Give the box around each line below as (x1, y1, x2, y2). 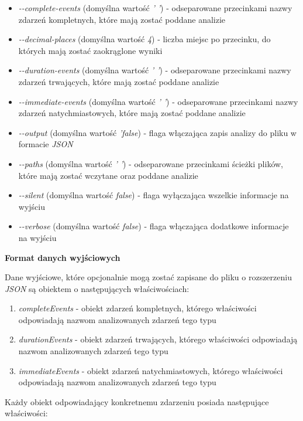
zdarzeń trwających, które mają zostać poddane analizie (18, 75, 219, 87)
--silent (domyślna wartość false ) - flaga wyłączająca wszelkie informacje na (18, 189, 289, 201)
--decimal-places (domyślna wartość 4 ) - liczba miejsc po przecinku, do (18, 33, 271, 45)
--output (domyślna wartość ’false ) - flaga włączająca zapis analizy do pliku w (18, 126, 297, 138)
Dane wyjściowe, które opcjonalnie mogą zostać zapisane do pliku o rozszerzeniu (5, 271, 292, 283)
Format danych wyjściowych (5, 251, 120, 263)
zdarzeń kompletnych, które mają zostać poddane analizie (18, 13, 226, 25)
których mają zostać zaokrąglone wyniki (18, 44, 163, 56)
